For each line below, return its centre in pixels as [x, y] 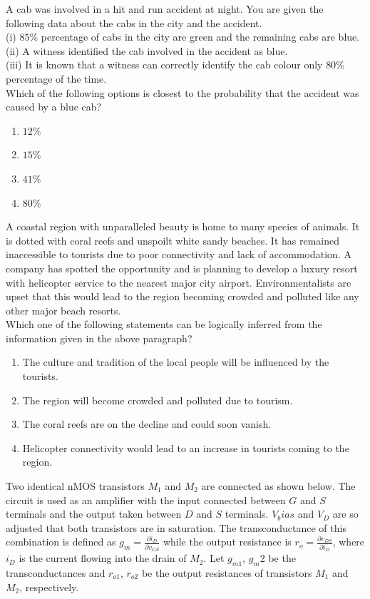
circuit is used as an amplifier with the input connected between [146, 500]
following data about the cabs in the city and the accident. [134, 22]
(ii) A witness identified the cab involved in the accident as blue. [147, 50]
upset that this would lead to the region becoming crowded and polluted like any [183, 296]
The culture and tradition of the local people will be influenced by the [176, 362]
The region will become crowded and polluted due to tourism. [158, 400]
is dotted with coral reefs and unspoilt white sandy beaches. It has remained [173, 240]
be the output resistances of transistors [227, 572]
